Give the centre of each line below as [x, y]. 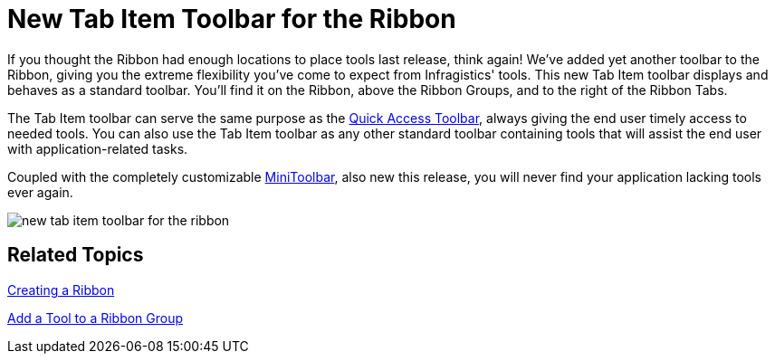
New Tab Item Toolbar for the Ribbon [232, 19]
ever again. [40, 192]
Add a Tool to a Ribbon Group [96, 318]
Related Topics [76, 255]
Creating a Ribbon [61, 290]
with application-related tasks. [98, 148]
